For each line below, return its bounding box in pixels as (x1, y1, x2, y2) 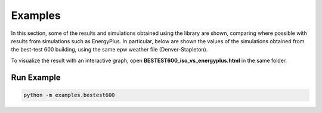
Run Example (11, 72, 61, 82)
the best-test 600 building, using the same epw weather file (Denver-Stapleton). (11, 46, 208, 53)
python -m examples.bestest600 (23, 92, 116, 98)
